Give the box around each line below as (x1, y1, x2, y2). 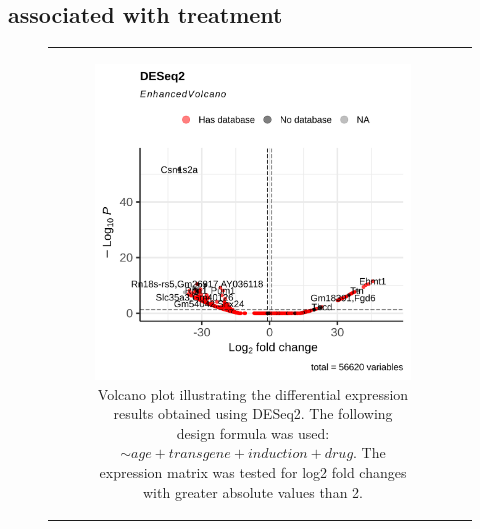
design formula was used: (176, 422, 330, 443)
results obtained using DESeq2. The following (113, 403, 393, 424)
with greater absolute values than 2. (143, 481, 363, 502)
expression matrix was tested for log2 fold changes (99, 461, 407, 482)
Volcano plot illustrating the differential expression (97, 383, 409, 404)
